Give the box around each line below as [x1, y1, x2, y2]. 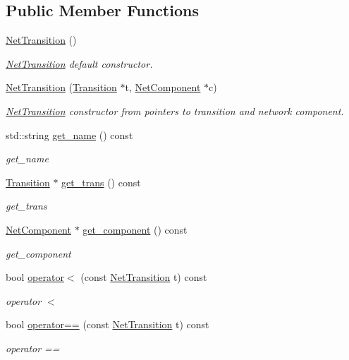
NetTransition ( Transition [6, 80, 117, 95]
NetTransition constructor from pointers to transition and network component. [6, 103, 344, 118]
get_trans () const [61, 174, 141, 189]
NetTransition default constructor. [6, 56, 153, 71]
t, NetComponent [125, 80, 201, 95]
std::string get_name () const [6, 127, 133, 142]
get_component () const [82, 222, 188, 236]
